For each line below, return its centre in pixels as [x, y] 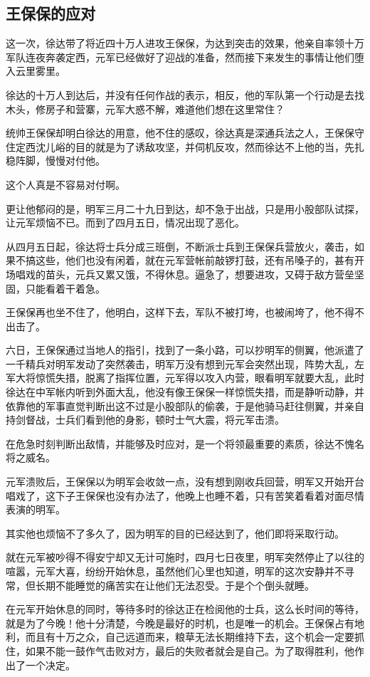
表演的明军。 [36, 509]
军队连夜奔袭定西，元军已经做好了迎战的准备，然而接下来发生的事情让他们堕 [185, 57]
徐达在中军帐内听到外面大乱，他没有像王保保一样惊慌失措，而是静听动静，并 [185, 392]
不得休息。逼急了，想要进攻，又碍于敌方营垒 [249, 274]
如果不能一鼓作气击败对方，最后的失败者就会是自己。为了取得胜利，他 [190, 650]
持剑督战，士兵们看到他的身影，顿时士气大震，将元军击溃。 [145, 420]
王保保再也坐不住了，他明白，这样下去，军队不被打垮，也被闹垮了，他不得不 [185, 312]
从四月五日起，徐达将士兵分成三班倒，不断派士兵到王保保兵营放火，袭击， [180, 246]
